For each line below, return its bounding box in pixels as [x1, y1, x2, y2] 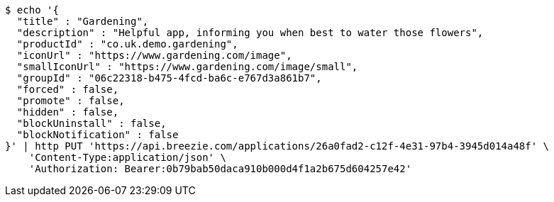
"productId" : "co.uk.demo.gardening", [16, 38, 238, 50]
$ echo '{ [5, 4, 59, 16]
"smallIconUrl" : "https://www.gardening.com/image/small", [16, 61, 358, 72]
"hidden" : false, [16, 106, 119, 118]
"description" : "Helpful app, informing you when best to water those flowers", [16, 27, 484, 38]
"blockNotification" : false [16, 129, 179, 140]
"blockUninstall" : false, [16, 118, 167, 129]
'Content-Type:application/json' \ [28, 152, 226, 163]
